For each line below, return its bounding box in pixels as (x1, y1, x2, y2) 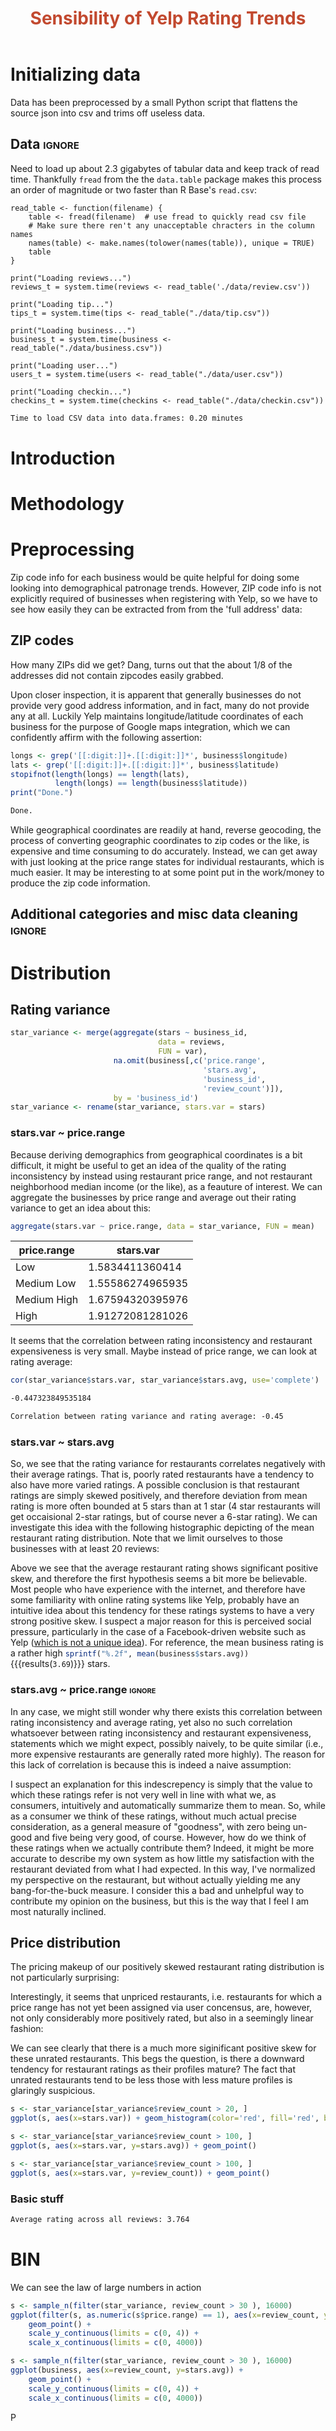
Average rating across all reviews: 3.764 (10, 2215, 190, 2225)
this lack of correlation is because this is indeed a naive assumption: (10, 1758, 292, 1771)
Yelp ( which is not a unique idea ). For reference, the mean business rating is (10, 1637, 324, 1649)
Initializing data (10, 63, 142, 86)
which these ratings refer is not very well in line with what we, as (10, 1788, 277, 1801)
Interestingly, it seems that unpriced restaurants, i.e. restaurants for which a (10, 1991, 323, 2003)
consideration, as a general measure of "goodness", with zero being (10, 1820, 291, 1832)
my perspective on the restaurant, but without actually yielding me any (10, 1873, 301, 1886)
